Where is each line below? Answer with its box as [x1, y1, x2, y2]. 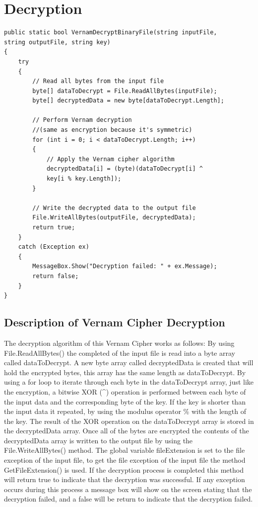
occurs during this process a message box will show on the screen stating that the [4, 484, 252, 494]
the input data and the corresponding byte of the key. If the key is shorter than [4, 396, 246, 406]
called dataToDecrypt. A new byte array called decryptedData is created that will [4, 357, 254, 368]
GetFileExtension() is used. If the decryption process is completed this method [4, 464, 244, 475]
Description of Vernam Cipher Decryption [4, 314, 225, 330]
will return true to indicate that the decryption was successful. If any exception [4, 474, 245, 485]
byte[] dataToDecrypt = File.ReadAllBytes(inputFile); [32, 87, 217, 95]
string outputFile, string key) [4, 38, 111, 46]
